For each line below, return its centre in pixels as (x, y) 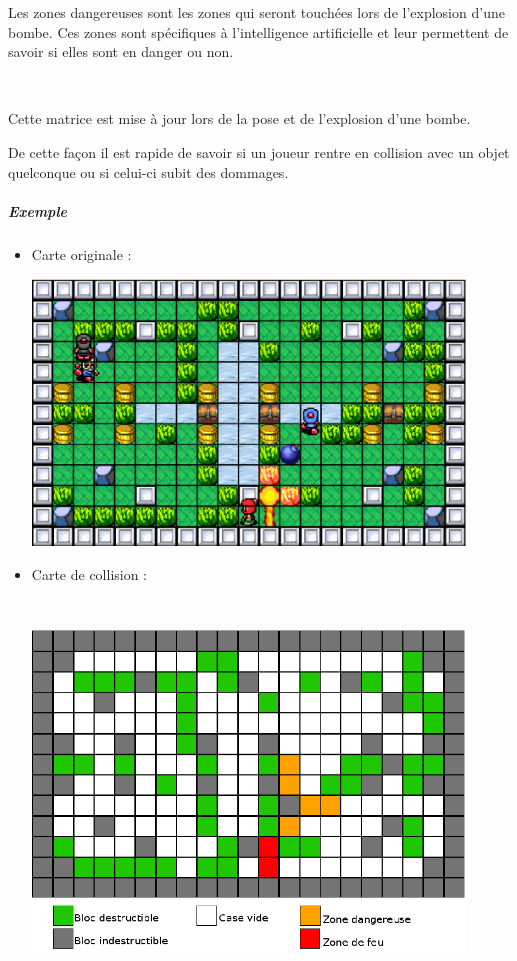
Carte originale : (81, 253)
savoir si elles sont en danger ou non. (121, 51)
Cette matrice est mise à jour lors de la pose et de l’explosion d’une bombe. (239, 118)
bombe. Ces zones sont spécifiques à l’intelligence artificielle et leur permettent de (258, 31)
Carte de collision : (89, 574)
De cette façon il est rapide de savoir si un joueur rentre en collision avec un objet (259, 151)
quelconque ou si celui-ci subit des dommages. (148, 171)
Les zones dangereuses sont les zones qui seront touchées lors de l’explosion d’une (256, 12)
